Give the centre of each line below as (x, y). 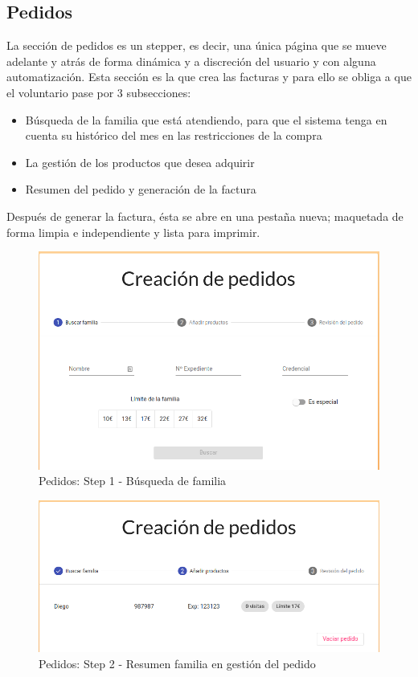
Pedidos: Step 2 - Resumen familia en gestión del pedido (177, 663)
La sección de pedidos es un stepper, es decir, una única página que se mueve (197, 45)
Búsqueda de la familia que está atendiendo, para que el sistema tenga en (206, 119)
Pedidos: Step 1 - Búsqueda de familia (133, 481)
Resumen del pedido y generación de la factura (141, 189)
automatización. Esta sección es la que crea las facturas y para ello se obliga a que (209, 77)
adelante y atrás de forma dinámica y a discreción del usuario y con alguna (191, 61)
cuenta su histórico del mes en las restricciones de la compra (174, 135)
